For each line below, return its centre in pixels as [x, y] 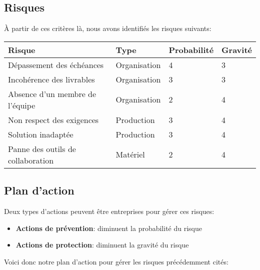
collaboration [31, 160]
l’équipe [22, 105]
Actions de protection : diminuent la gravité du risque [102, 245]
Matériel [130, 154]
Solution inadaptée [41, 134]
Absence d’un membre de [52, 93]
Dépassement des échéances [56, 64]
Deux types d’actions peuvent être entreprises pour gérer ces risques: [109, 211]
